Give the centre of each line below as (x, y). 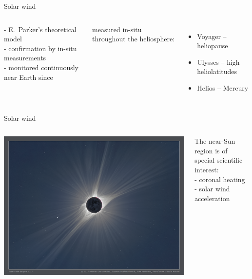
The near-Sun (215, 141)
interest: (207, 169)
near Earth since (29, 77)
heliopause (213, 46)
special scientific (219, 160)
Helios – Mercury (223, 87)
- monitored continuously (41, 67)
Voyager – (212, 36)
